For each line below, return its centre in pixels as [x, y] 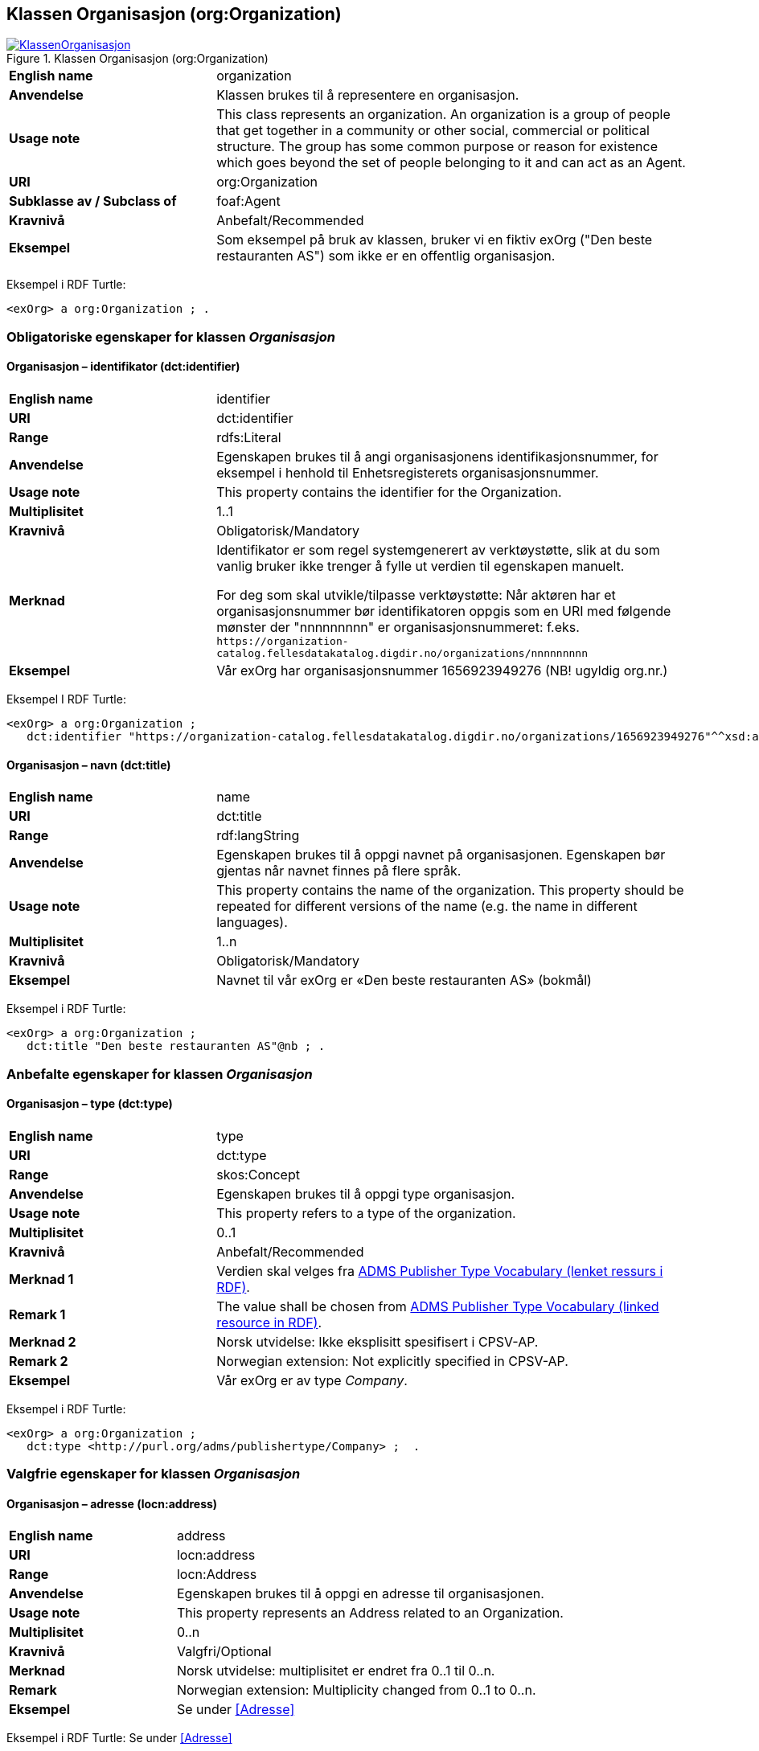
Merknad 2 [43, 1341]
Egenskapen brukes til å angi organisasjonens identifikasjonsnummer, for [437, 457]
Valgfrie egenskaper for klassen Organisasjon [154, 1474]
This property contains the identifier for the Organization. [389, 492]
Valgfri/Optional [224, 1652]
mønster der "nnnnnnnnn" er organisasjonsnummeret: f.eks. [398, 627]
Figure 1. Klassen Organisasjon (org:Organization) [137, 59]
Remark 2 [39, 1361]
